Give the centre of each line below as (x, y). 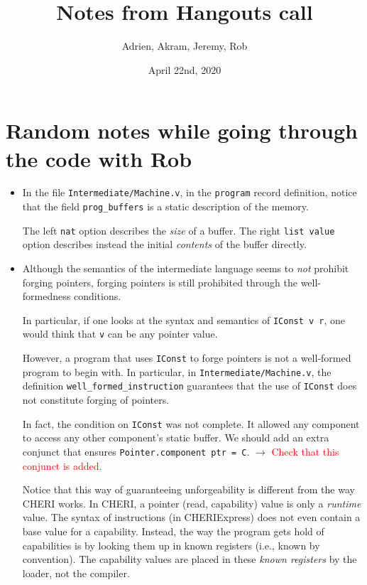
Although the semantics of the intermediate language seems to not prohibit (186, 268)
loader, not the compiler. (76, 573)
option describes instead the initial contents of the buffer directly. (164, 244)
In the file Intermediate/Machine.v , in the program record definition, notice (190, 192)
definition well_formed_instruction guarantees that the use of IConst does (190, 386)
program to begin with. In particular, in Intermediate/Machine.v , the (177, 371)
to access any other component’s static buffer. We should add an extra (176, 438)
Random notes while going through (182, 130)
